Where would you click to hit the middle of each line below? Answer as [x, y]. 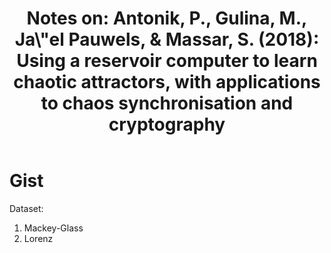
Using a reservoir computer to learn [167, 61]
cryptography [167, 124]
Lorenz [38, 238]
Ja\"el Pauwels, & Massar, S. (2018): [167, 39]
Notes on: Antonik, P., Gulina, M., [167, 18]
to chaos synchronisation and [167, 103]
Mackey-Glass [53, 228]
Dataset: [26, 208]
